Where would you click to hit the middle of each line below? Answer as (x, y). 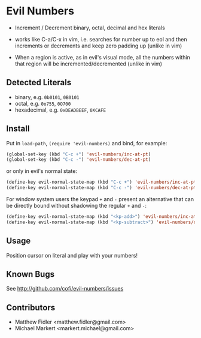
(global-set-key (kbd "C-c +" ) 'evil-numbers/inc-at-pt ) (79, 154)
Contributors (31, 307)
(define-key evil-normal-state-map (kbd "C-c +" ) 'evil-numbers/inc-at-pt (101, 182)
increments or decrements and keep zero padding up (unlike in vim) (98, 46)
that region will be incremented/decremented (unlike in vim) (89, 64)
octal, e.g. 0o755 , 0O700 (43, 103)
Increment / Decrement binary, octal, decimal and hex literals (90, 28)
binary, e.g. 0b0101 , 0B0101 (47, 97)
